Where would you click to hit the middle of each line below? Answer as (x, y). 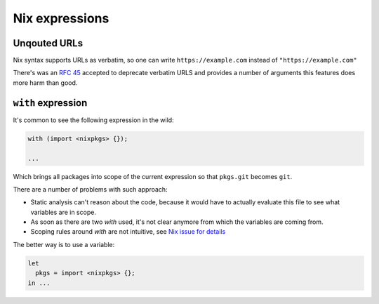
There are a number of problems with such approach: (90, 189)
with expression (50, 103)
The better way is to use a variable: (64, 244)
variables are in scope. (63, 212)
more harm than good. (45, 82)
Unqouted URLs (48, 43)
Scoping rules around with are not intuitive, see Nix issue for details (128, 232)
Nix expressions (61, 18)
